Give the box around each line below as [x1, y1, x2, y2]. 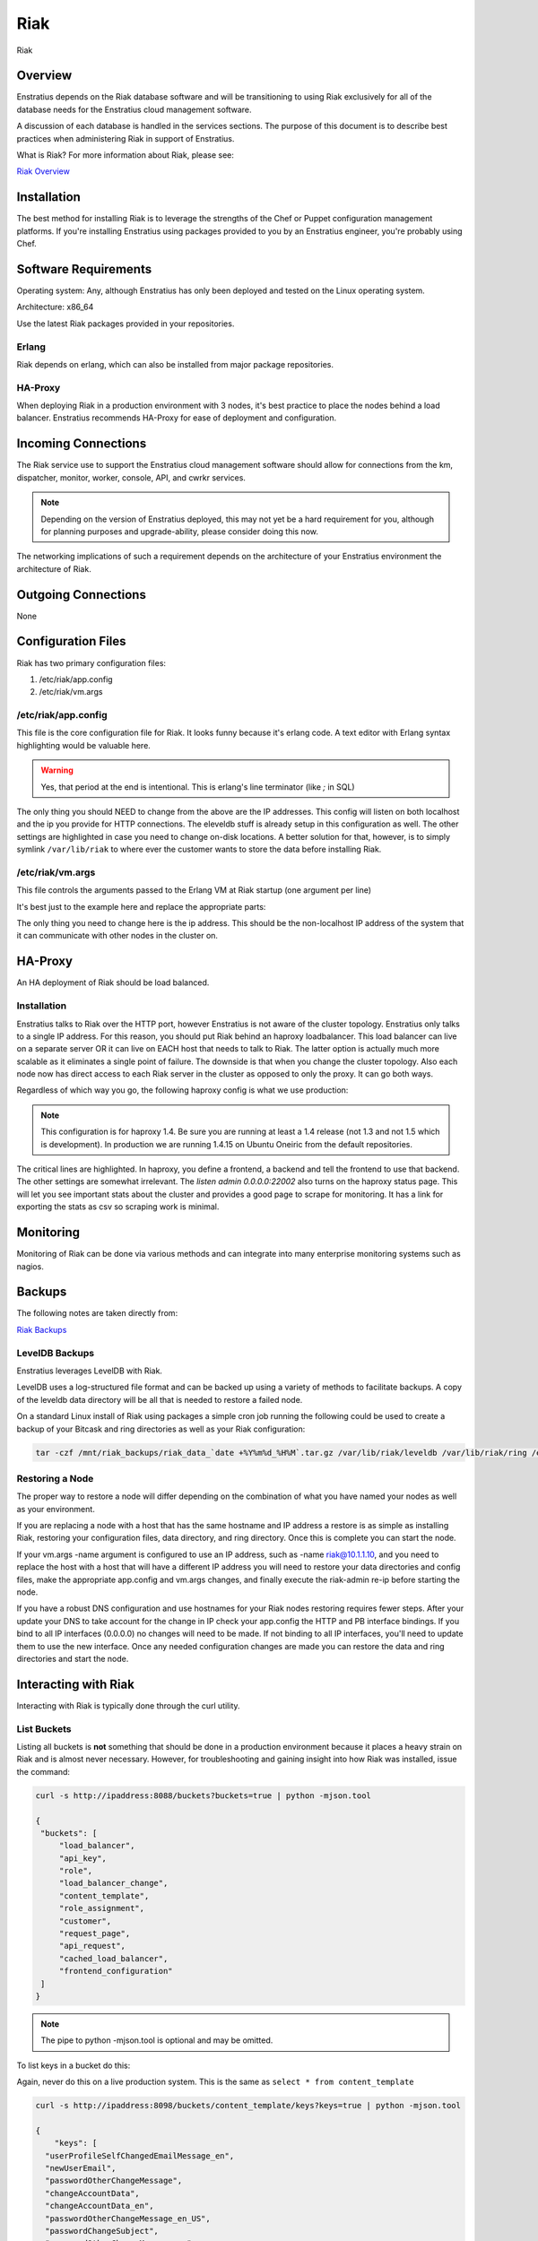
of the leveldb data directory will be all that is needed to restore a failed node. [16, 1394, 303, 1405]
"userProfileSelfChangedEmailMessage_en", [45, 2150, 235, 2160]
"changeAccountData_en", [45, 2201, 154, 2211]
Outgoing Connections [16, 587, 147, 602]
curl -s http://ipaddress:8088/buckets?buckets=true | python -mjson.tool [35, 1790, 372, 1801]
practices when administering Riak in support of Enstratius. [16, 133, 235, 143]
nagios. [16, 1260, 44, 1272]
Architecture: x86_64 [16, 301, 94, 313]
